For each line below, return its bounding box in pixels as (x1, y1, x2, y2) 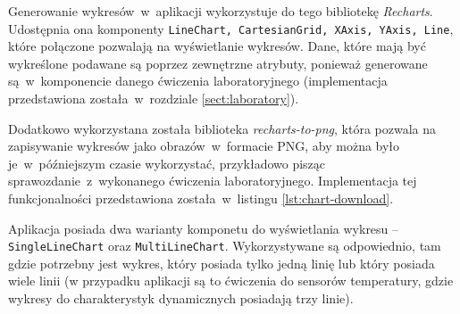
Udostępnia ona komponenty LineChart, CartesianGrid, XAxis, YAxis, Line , (8, 19, 454, 37)
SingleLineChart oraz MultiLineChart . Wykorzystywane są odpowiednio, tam (8, 236, 441, 255)
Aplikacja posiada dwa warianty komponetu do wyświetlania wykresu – (8, 219, 399, 237)
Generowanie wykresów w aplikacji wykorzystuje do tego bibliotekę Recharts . (8, 2, 433, 20)
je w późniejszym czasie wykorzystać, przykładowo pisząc (8, 153, 326, 172)
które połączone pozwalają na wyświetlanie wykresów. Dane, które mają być (8, 37, 426, 55)
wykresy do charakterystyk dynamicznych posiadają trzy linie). (8, 289, 354, 308)
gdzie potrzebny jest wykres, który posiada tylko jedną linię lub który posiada (8, 253, 435, 272)
